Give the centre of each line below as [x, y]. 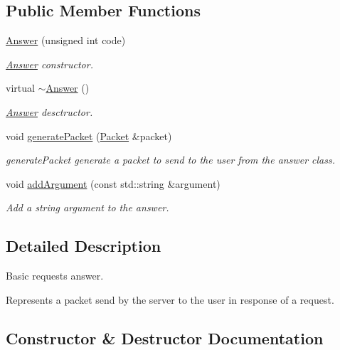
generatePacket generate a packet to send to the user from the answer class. [171, 160]
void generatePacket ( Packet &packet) [89, 136]
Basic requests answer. [55, 276]
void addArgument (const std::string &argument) [113, 183]
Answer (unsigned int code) [66, 40]
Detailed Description [84, 246]
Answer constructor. [49, 64]
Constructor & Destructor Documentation [165, 338]
